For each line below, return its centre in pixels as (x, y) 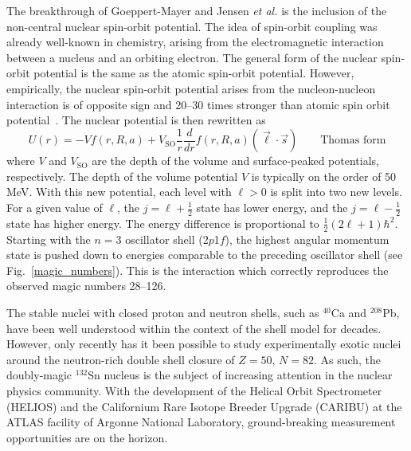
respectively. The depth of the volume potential (122, 176)
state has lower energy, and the (272, 207)
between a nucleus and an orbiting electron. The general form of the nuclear (192, 57)
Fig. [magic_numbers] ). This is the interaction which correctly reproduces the (198, 270)
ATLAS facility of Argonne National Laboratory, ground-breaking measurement (201, 422)
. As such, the (347, 359)
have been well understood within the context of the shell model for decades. (194, 328)
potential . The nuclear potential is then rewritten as (136, 120)
